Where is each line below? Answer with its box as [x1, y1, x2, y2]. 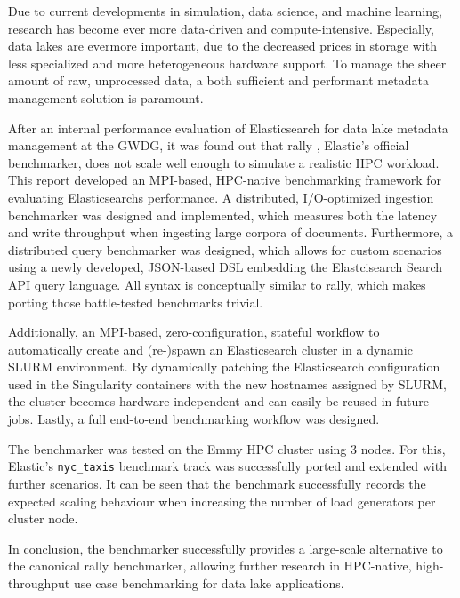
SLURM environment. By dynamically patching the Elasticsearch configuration [8, 357, 440, 376]
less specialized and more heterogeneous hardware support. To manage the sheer [8, 53, 447, 72]
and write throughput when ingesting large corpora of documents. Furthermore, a [8, 223, 454, 242]
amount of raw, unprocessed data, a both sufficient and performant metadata [8, 71, 429, 90]
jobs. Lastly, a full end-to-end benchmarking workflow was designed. [8, 410, 380, 428]
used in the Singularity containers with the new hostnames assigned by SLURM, [8, 374, 447, 393]
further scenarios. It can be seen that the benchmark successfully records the [8, 474, 426, 492]
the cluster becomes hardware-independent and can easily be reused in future [8, 392, 430, 411]
